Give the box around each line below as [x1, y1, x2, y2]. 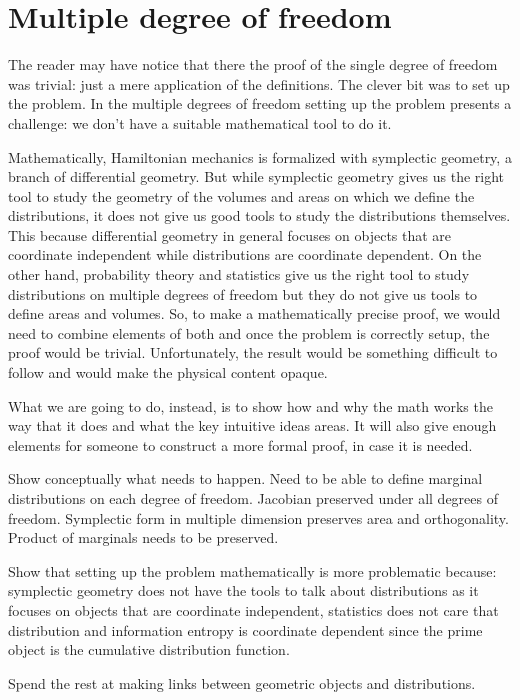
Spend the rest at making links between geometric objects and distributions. [8, 672, 476, 693]
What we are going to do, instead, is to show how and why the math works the [8, 395, 493, 416]
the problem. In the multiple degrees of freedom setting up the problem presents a [8, 93, 512, 114]
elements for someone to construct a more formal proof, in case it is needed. [8, 434, 473, 455]
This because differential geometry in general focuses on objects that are [8, 224, 452, 245]
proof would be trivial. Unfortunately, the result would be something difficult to [8, 342, 498, 363]
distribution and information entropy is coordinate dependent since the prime [8, 619, 483, 640]
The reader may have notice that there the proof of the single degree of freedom [8, 54, 498, 75]
